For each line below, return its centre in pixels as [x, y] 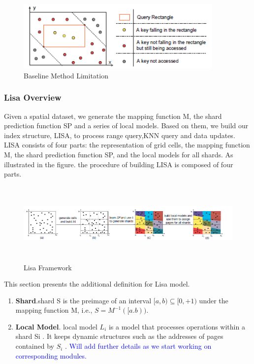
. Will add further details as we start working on [138, 346]
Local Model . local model [56, 326]
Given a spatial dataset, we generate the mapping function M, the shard [113, 116]
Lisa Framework [48, 267]
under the [214, 300]
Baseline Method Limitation [66, 75]
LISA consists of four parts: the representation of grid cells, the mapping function [127, 145]
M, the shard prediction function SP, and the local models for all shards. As [119, 154]
